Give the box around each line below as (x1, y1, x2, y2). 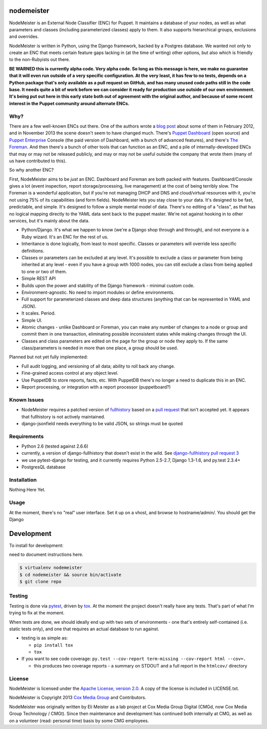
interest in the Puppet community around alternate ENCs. (9, 100, 130, 106)
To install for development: (9, 542, 64, 548)
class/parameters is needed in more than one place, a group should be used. (21, 345, 178, 351)
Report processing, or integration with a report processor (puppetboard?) (21, 384, 171, 390)
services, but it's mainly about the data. (9, 218, 90, 224)
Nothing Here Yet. (9, 487, 45, 493)
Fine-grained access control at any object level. (21, 370, 119, 376)
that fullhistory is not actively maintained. (21, 413, 106, 419)
